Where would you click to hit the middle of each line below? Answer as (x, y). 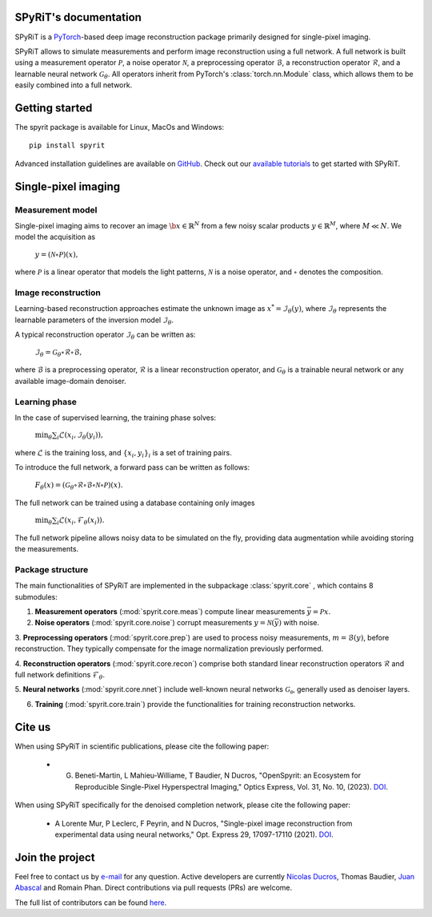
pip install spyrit (67, 145)
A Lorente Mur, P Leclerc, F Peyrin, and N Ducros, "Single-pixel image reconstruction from (204, 823)
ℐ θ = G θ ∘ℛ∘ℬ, (58, 353)
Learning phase (46, 402)
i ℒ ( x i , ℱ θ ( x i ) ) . (81, 521)
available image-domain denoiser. (71, 381)
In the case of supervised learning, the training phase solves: (115, 418)
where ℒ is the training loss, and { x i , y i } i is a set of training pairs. (123, 454)
